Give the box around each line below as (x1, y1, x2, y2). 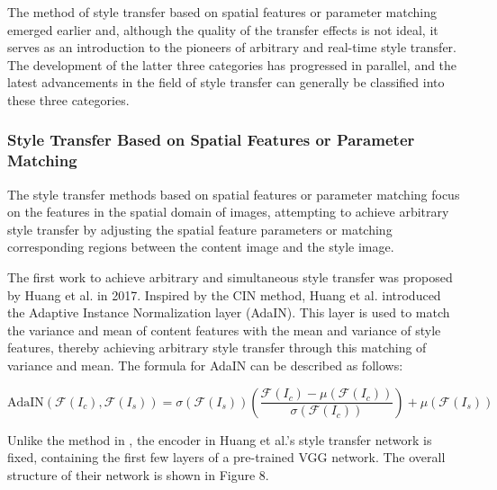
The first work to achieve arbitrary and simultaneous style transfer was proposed (7, 268, 453, 287)
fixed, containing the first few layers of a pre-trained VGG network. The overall (7, 448, 446, 467)
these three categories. (7, 90, 130, 109)
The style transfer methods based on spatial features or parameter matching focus (7, 184, 460, 203)
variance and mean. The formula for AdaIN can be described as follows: (7, 356, 403, 375)
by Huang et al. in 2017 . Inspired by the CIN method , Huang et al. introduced (7, 285, 441, 304)
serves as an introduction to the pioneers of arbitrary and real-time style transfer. (7, 38, 456, 57)
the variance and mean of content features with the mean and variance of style (7, 320, 441, 339)
